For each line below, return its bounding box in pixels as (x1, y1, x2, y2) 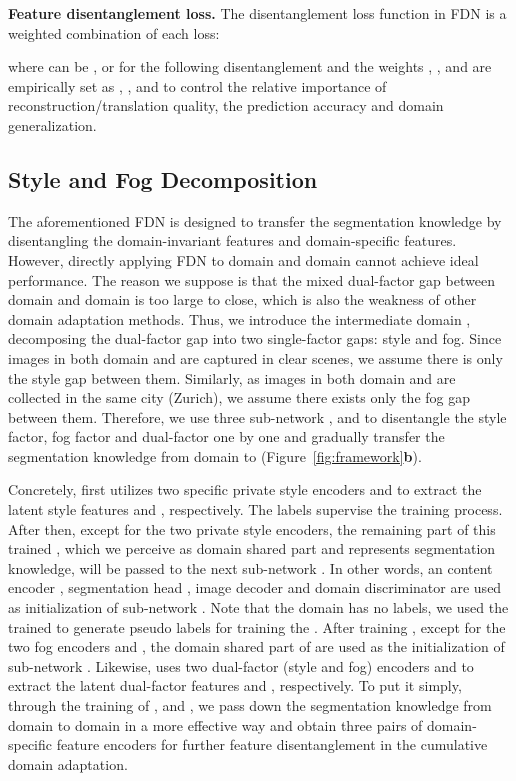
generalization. (8, 114, 97, 135)
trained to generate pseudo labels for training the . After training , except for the (8, 616, 506, 637)
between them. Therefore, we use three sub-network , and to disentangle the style (8, 406, 507, 427)
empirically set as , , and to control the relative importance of (8, 75, 387, 96)
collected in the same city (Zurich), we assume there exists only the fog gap (8, 387, 470, 408)
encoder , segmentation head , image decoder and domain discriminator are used (8, 577, 502, 598)
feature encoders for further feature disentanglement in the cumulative (56, 734, 488, 755)
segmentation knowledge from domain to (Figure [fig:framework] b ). (8, 445, 422, 466)
